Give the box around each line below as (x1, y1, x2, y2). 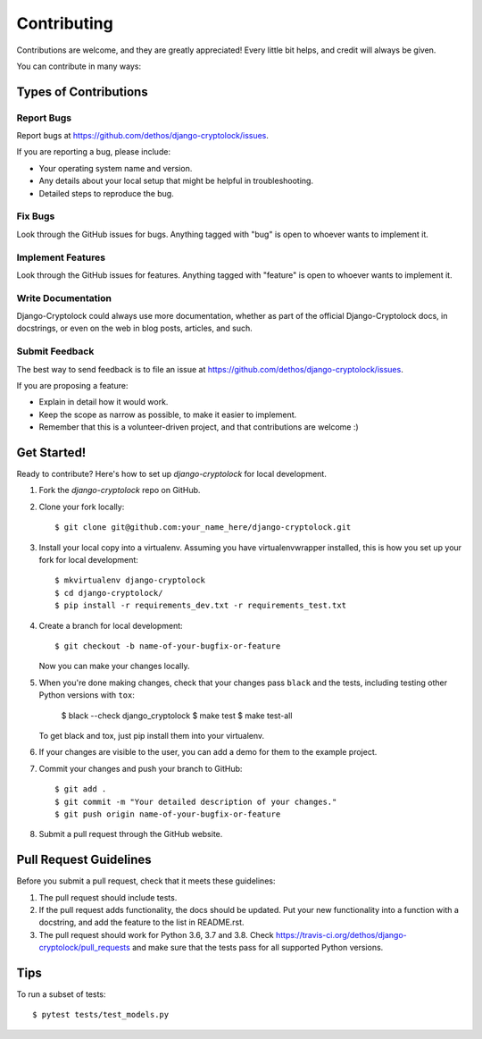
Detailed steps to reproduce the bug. (38, 188, 174, 198)
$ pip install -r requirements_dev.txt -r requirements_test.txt (54, 600, 347, 611)
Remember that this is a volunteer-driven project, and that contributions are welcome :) (38, 422, 359, 432)
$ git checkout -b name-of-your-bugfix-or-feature (54, 641, 281, 651)
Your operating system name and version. (38, 163, 193, 173)
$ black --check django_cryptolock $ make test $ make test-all (61, 710, 293, 721)
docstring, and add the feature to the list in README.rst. (38, 917, 245, 928)
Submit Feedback (16, 345, 95, 357)
